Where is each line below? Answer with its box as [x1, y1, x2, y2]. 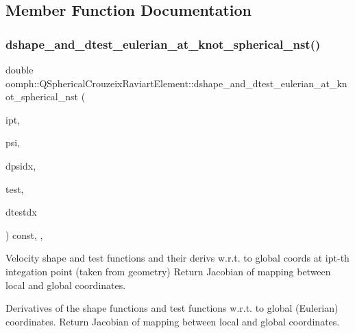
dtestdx [5, 205, 37, 219]
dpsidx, [5, 158, 36, 172]
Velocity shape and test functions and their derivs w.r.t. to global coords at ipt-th [5, 251, 350, 265]
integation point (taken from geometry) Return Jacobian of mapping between [5, 264, 331, 278]
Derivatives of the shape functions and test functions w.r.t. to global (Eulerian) [5, 301, 339, 315]
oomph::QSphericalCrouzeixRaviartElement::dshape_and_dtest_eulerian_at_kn [5, 76, 347, 90]
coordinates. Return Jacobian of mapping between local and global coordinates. [5, 314, 340, 328]
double [5, 62, 34, 76]
